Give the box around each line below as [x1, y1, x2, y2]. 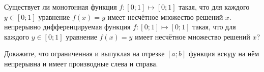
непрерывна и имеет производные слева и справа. [4, 58, 158, 68]
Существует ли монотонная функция [4, 2, 117, 12]
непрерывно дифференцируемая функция [4, 21, 131, 32]
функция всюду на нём [189, 48, 259, 59]
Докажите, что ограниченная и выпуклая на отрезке [4, 48, 165, 59]
